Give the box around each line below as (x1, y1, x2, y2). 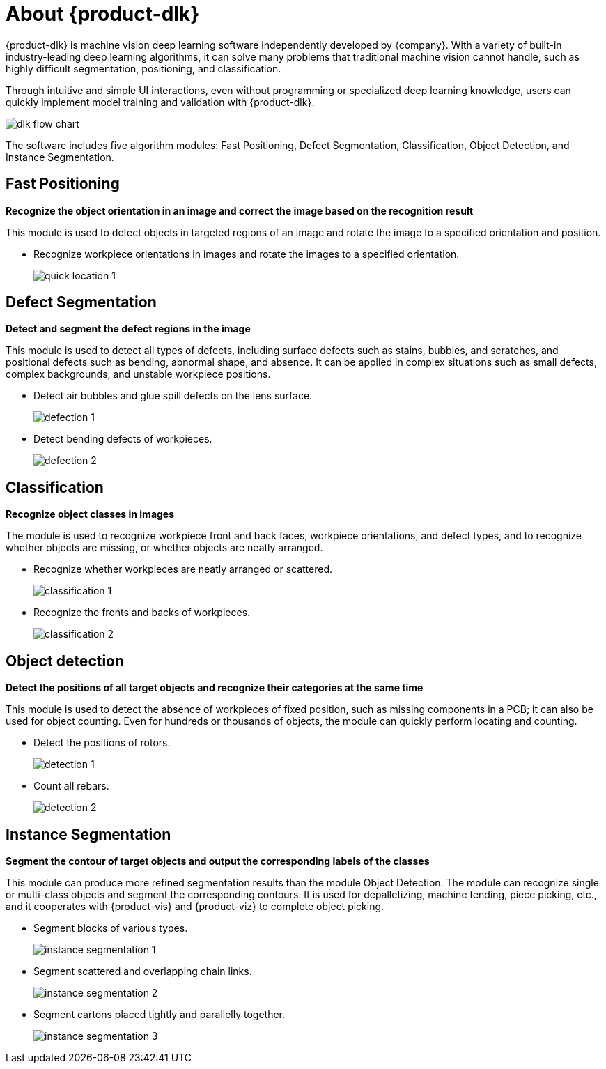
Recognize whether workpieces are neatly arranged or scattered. (33, 563, 333, 576)
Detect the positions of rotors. (33, 737, 171, 749)
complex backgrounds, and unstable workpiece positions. (6, 368, 271, 380)
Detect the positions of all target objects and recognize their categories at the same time (6, 682, 424, 694)
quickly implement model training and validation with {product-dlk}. (6, 95, 315, 108)
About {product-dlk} (6, 2, 200, 26)
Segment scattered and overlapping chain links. (33, 964, 252, 977)
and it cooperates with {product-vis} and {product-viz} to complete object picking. (6, 900, 384, 912)
